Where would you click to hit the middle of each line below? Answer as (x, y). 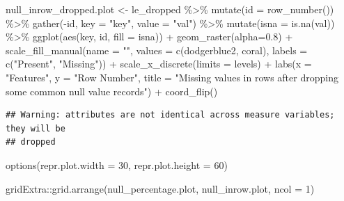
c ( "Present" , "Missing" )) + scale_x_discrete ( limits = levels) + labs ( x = (159, 64)
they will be (36, 128)
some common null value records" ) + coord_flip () (112, 91)
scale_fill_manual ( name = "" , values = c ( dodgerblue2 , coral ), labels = (157, 50)
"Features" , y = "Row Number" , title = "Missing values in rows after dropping (172, 77)
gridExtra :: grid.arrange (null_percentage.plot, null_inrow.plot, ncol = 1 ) (160, 188)
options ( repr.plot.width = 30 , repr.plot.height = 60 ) (117, 164)
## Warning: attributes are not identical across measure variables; (170, 115)
